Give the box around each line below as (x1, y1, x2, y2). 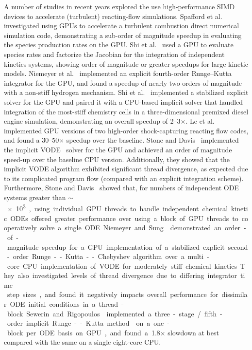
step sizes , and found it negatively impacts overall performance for (7, 289, 218, 299)
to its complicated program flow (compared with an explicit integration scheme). (4, 173, 244, 183)
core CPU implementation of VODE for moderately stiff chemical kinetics (7, 260, 237, 271)
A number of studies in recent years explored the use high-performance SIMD (4, 1, 235, 11)
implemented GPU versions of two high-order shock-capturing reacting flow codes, (4, 125, 249, 135)
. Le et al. (185, 116, 215, 126)
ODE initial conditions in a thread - (10, 299, 124, 309)
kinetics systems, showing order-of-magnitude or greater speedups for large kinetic (4, 58, 248, 69)
